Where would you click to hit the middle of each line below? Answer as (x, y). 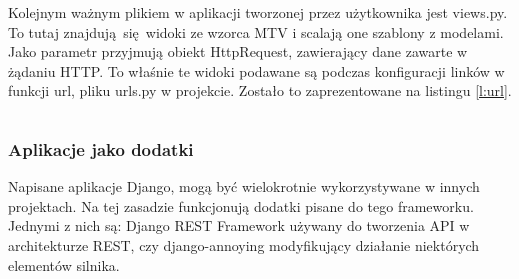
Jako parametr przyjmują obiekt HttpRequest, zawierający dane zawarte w (238, 51)
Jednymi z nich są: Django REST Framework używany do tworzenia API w (239, 225)
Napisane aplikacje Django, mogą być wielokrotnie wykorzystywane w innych (244, 186)
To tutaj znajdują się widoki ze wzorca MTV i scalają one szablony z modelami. (256, 31)
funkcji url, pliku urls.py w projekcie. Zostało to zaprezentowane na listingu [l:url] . (260, 90)
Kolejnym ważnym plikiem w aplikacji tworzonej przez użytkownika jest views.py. (258, 12)
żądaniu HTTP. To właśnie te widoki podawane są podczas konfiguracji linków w (256, 70)
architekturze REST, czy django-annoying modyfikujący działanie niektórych (244, 244)
